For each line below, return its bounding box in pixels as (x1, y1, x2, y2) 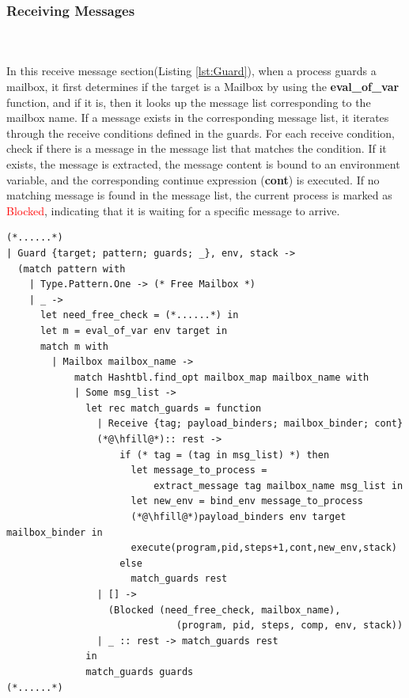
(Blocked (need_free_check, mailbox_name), (108, 604, 341, 616)
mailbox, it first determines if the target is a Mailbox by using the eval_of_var (6, 78, 400, 94)
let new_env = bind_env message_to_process (131, 495, 364, 507)
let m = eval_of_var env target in (40, 324, 228, 336)
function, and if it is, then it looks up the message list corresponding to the (6, 93, 371, 110)
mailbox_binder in (6, 526, 103, 538)
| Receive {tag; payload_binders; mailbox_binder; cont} (97, 418, 403, 430)
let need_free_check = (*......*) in (40, 309, 239, 321)
